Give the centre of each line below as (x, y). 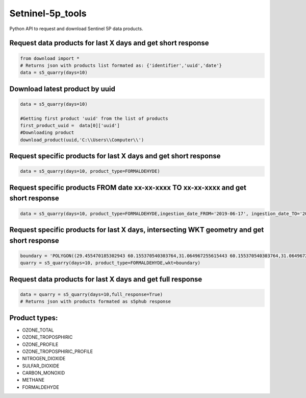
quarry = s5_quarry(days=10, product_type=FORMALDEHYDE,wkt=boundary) (110, 263)
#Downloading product (47, 133)
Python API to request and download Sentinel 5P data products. (76, 29)
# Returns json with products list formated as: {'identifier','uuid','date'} (121, 65)
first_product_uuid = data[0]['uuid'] (70, 126)
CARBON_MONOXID (44, 373)
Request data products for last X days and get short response (109, 43)
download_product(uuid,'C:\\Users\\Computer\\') (82, 140)
